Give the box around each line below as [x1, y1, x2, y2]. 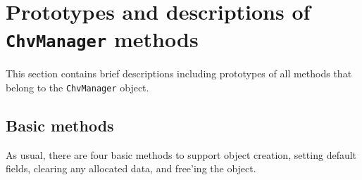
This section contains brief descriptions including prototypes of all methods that [6, 66, 352, 81]
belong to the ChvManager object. [6, 80, 149, 95]
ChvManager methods [6, 25, 199, 53]
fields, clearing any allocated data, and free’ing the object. [6, 161, 256, 176]
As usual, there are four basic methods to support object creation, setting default [6, 147, 357, 162]
